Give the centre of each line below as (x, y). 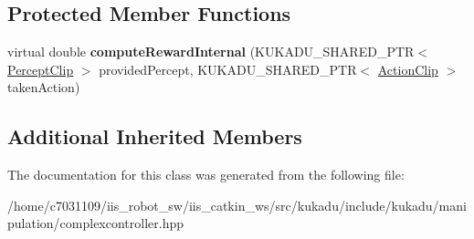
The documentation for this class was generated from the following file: (206, 175)
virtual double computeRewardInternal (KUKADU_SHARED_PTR (211, 52)
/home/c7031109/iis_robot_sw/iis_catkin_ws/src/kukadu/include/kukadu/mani (237, 205)
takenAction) (44, 87)
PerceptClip (41, 69)
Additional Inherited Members (155, 136)
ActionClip (408, 69)
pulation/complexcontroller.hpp (96, 223)
